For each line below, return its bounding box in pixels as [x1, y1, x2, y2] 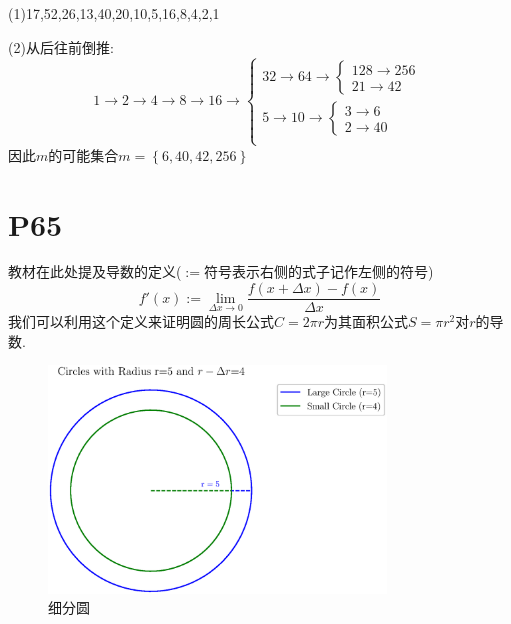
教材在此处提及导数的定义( [8, 261, 182, 282]
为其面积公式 [323, 311, 408, 332]
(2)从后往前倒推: [8, 36, 114, 57]
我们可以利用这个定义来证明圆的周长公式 [8, 311, 274, 332]
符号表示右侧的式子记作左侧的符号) [204, 261, 434, 282]
